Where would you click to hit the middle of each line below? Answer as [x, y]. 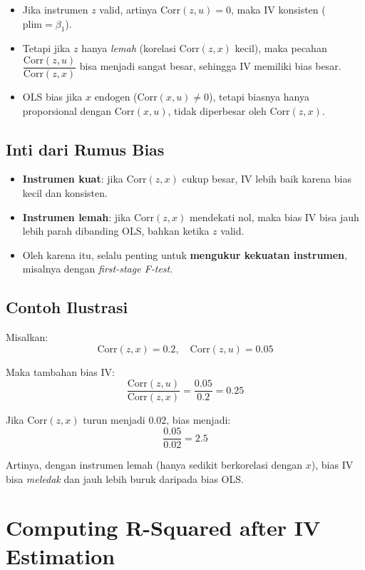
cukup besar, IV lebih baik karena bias [267, 179]
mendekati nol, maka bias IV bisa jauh [274, 217]
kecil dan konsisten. [65, 193]
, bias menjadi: [199, 420]
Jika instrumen [55, 9]
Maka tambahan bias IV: [60, 371]
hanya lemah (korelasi [129, 48]
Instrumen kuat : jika [73, 179]
